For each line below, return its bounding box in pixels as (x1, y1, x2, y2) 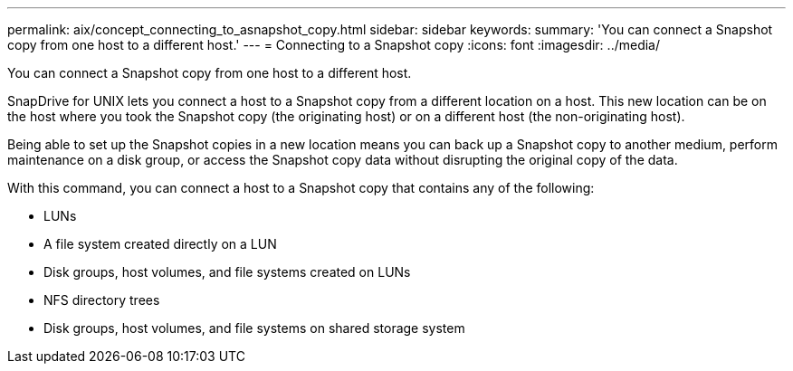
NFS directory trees (43, 292, 160, 308)
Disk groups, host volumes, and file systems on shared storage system (43, 320, 465, 336)
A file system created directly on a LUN (43, 236, 277, 252)
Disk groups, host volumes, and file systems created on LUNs (43, 264, 411, 280)
